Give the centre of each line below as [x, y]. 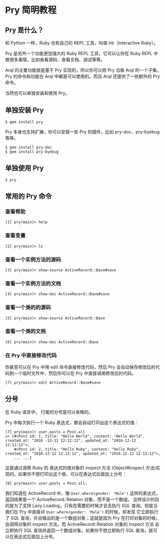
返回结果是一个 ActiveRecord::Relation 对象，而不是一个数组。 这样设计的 [80, 499]
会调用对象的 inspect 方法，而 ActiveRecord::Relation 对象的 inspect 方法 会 [82, 524]
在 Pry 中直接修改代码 [31, 355]
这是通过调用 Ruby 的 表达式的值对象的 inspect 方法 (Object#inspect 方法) [81, 468]
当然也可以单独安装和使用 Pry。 [38, 93]
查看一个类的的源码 [28, 307]
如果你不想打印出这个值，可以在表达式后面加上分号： [72, 474]
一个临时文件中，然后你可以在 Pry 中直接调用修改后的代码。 [75, 373]
